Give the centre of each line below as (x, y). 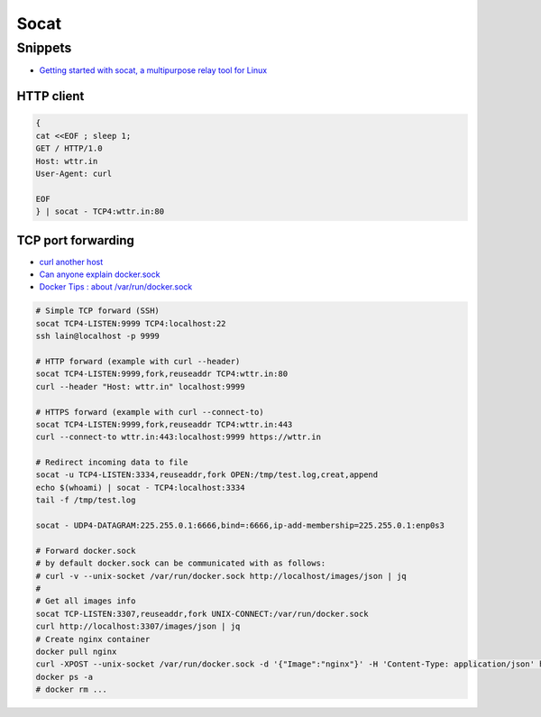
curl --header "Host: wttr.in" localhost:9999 (140, 386)
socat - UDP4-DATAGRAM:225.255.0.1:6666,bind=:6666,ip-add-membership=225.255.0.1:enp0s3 (240, 526)
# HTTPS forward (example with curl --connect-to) (150, 412)
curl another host (71, 262)
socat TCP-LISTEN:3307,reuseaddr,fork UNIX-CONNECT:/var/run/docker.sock (202, 614)
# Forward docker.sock (86, 551)
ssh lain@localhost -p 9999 (97, 336)
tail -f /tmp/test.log (86, 500)
